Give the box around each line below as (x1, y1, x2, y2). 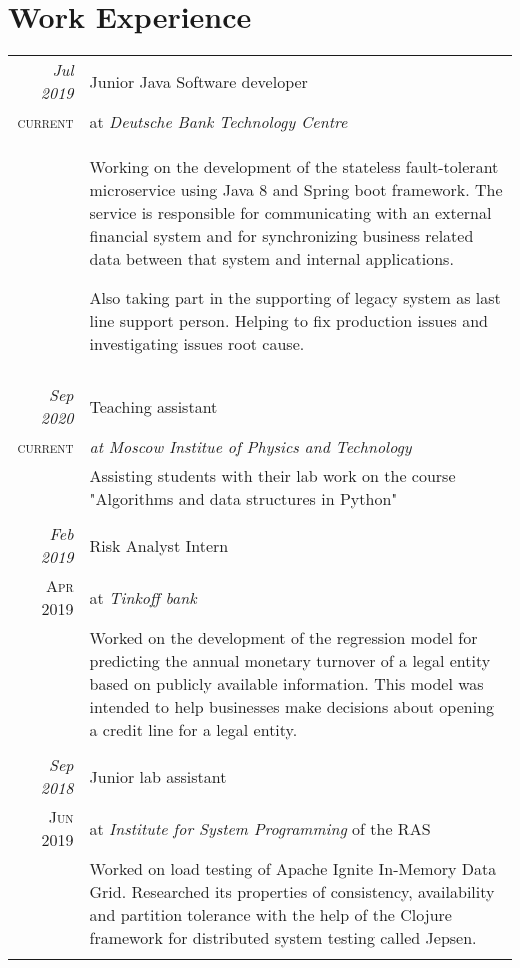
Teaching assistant (89, 394, 218, 418)
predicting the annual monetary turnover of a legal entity (89, 649, 491, 673)
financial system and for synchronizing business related (89, 224, 474, 248)
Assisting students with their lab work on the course (89, 464, 456, 488)
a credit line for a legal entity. (89, 718, 298, 742)
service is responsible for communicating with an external (89, 201, 492, 225)
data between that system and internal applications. (89, 247, 454, 271)
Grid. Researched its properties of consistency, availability (89, 880, 495, 904)
